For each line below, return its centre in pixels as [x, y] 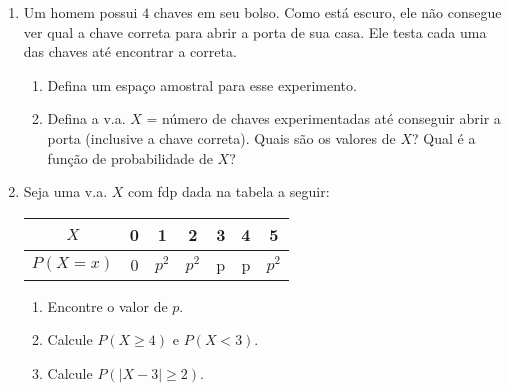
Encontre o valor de [107, 305]
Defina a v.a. [86, 118]
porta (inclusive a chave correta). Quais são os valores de [221, 137]
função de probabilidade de [130, 157]
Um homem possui [80, 12]
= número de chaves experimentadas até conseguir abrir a [323, 118]
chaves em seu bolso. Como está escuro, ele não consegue [327, 12]
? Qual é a [444, 137]
